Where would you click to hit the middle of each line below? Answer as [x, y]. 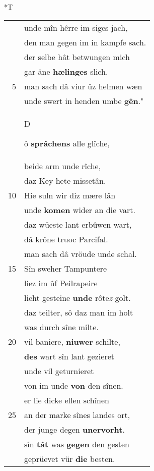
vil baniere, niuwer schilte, [72, 341]
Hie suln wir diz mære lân [70, 195]
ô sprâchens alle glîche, [67, 143]
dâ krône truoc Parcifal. [66, 239]
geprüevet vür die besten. [70, 458]
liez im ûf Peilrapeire [61, 283]
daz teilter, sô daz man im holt [79, 312]
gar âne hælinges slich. [66, 71]
